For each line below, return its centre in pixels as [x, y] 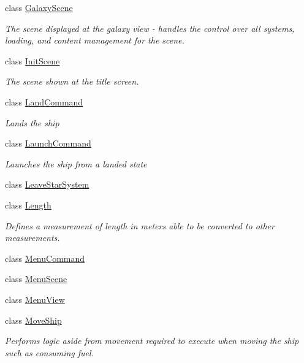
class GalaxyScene [39, 7]
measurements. [32, 238]
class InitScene [32, 60]
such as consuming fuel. [49, 352]
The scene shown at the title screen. [72, 81]
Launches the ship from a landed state [76, 163]
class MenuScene [36, 279]
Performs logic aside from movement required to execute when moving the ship [152, 341]
